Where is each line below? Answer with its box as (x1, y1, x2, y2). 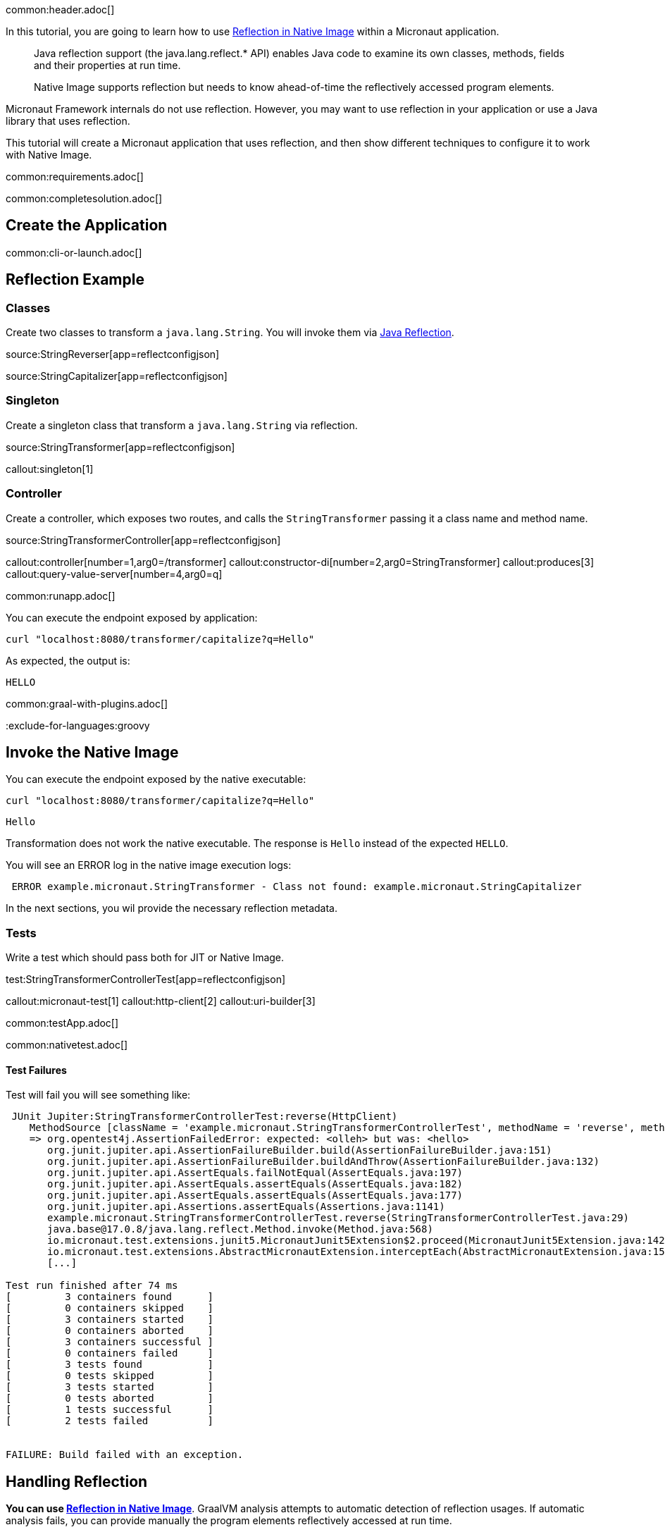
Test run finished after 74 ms (6, 1280, 178, 1292)
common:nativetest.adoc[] (6, 1039, 128, 1051)
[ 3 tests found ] (6, 1359, 214, 1371)
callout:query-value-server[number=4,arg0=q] (6, 567, 223, 580)
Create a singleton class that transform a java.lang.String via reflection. (6, 419, 358, 431)
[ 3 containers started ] (6, 1314, 214, 1326)
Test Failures (6, 1063, 67, 1076)
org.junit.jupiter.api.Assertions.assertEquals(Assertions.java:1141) (47, 1201, 445, 1213)
